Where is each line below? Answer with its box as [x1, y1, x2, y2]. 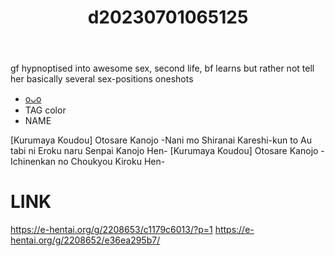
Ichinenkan [10, 156, 56, 168]
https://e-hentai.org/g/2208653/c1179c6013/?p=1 [10, 224, 213, 236]
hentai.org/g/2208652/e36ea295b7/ [10, 234, 161, 246]
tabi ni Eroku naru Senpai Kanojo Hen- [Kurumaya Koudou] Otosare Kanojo [10, 145, 319, 157]
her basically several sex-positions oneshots [10, 73, 194, 85]
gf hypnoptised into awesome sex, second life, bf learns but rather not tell [10, 62, 315, 75]
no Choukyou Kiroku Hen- [57, 156, 166, 168]
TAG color [24, 104, 67, 116]
